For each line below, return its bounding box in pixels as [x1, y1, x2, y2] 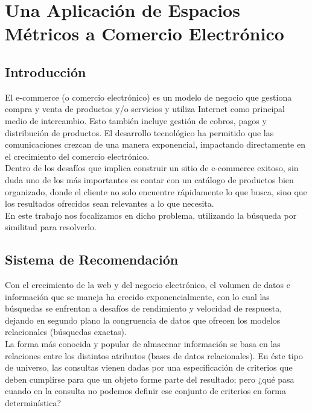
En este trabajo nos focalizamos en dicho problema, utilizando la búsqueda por [5, 209, 297, 221]
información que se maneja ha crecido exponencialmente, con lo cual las [5, 290, 270, 303]
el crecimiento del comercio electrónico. [5, 149, 150, 162]
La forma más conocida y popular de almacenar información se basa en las [5, 337, 281, 350]
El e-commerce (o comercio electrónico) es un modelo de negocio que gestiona [5, 90, 292, 103]
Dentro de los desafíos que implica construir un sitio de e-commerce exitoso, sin [5, 162, 299, 174]
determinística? [5, 397, 62, 409]
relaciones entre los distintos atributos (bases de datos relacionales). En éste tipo [5, 349, 303, 362]
